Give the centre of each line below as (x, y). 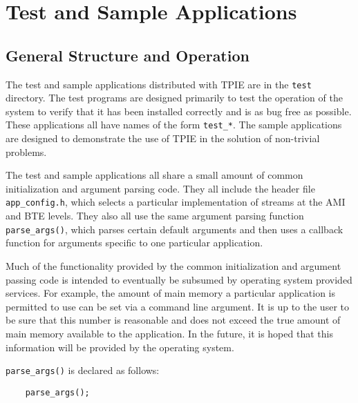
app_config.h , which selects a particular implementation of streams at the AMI (176, 202)
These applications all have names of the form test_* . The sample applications (174, 125)
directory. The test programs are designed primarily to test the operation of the (174, 98)
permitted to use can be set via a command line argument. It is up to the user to (177, 306)
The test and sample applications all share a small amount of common (154, 175)
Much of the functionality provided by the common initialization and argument (173, 265)
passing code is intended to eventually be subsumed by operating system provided (179, 279)
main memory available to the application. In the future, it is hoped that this (169, 333)
